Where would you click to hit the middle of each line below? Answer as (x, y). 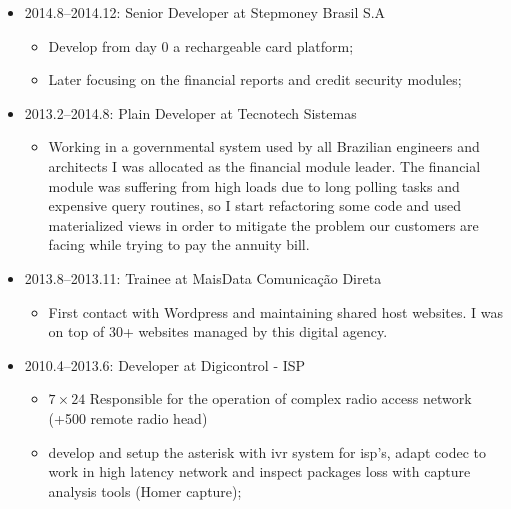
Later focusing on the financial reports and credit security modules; (255, 79)
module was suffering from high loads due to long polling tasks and (254, 185)
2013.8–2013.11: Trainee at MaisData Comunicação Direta (203, 277)
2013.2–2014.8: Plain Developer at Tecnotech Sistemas (190, 112)
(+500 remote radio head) (128, 417)
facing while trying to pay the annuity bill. (179, 244)
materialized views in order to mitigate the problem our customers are (263, 224)
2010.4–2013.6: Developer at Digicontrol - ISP (165, 364)
